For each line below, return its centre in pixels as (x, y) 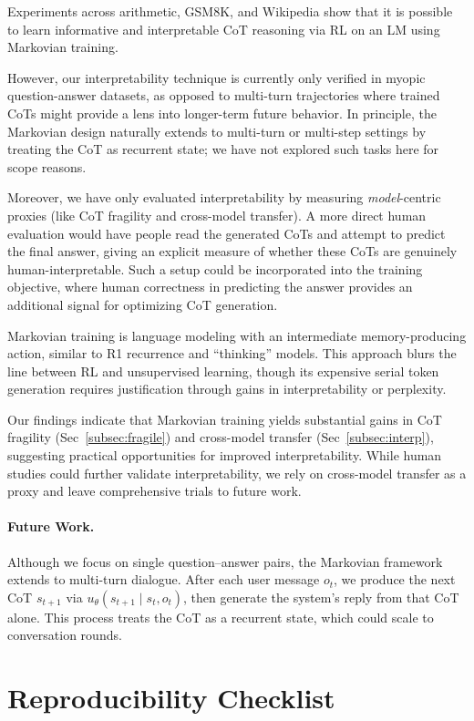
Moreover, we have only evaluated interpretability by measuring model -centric (224, 197)
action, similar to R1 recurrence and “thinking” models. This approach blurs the (232, 353)
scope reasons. (47, 166)
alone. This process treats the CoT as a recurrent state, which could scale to (221, 617)
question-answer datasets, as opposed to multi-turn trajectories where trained (224, 95)
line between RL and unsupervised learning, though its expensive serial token (223, 371)
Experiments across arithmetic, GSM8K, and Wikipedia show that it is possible (230, 11)
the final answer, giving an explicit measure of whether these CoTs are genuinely (232, 251)
